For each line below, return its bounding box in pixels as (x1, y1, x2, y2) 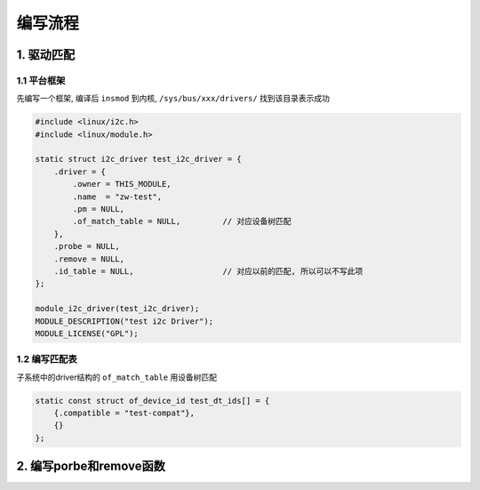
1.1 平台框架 (16, 74, 66, 86)
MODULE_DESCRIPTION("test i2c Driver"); (35, 316, 213, 326)
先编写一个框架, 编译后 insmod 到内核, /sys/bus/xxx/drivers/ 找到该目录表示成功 (16, 93, 331, 104)
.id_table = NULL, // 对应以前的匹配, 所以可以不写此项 (53, 266, 364, 276)
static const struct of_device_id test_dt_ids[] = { (35, 396, 270, 406)
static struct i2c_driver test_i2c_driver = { (35, 154, 242, 165)
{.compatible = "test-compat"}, (53, 408, 196, 418)
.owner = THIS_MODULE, (72, 179, 172, 189)
